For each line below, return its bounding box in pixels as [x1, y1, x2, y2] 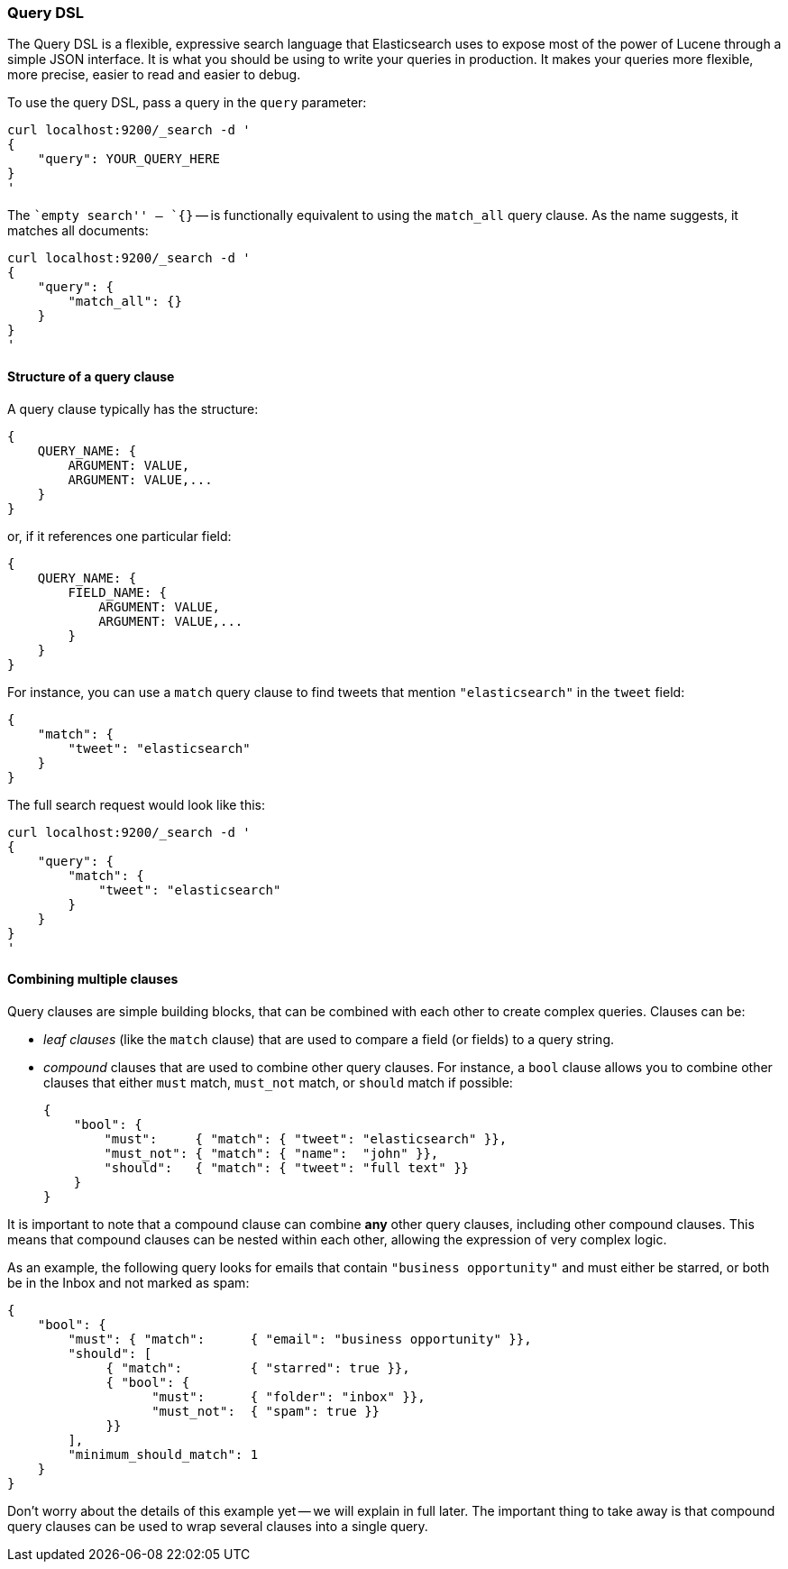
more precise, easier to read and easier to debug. [7, 67, 301, 83]
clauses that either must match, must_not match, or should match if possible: [43, 1074, 513, 1090]
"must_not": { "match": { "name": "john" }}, [104, 1145, 439, 1161]
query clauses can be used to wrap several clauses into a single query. [7, 1518, 428, 1534]
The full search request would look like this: [7, 796, 266, 812]
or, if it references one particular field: [7, 528, 232, 544]
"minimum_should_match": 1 [68, 1446, 259, 1462]
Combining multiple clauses [7, 971, 179, 987]
